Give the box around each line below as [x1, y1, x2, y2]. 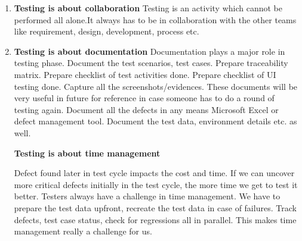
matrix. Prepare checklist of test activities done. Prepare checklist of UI [14, 68, 276, 80]
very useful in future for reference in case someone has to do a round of [14, 92, 275, 104]
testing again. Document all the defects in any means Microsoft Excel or [14, 103, 279, 115]
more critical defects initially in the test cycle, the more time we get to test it [14, 178, 298, 190]
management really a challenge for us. [14, 225, 152, 237]
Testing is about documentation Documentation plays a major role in [14, 45, 285, 57]
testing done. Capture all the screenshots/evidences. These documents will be [14, 80, 298, 92]
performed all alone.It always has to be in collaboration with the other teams [14, 13, 297, 26]
